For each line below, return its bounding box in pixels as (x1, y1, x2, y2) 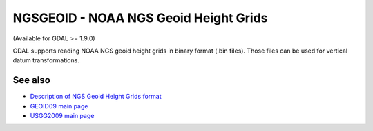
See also (12, 74, 51, 86)
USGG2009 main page (30, 112, 95, 120)
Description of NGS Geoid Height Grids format (30, 93, 162, 101)
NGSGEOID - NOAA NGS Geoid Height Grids (12, 10, 269, 25)
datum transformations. (12, 56, 79, 64)
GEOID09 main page (30, 102, 88, 110)
